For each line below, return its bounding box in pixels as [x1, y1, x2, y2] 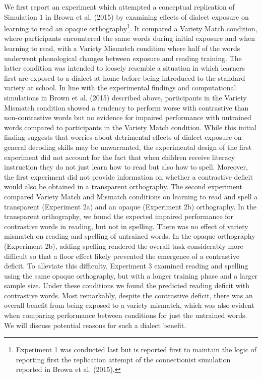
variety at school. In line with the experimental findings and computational [4, 82, 236, 93]
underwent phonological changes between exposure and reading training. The [4, 52, 242, 63]
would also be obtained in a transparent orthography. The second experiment [4, 181, 242, 192]
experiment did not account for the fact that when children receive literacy [4, 151, 235, 162]
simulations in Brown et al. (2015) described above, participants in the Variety [4, 92, 247, 102]
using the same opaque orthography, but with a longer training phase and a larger [4, 270, 257, 281]
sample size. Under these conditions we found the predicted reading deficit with [4, 280, 249, 291]
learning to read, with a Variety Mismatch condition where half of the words [4, 43, 240, 53]
